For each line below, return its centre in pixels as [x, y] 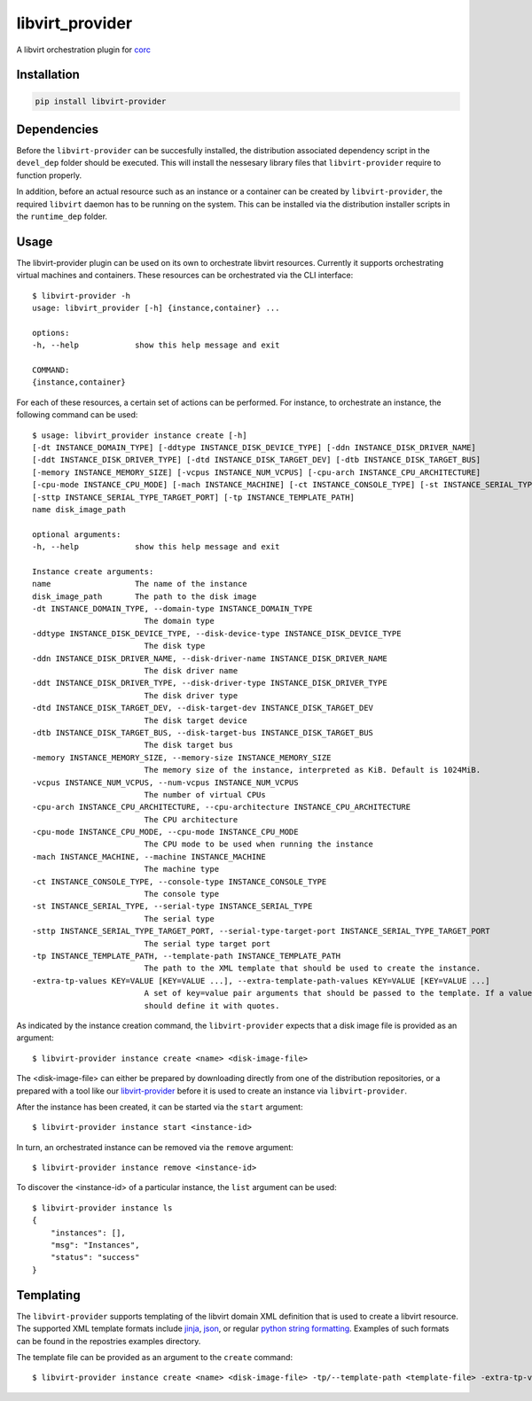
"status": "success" [95, 1257]
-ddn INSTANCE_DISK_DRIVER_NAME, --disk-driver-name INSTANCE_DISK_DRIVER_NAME [210, 658]
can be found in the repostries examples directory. [109, 1341]
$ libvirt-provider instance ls [102, 1208]
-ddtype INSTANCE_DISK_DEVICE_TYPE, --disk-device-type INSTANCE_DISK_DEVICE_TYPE [217, 633]
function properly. [49, 175]
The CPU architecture [191, 819]
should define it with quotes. [212, 1005]
